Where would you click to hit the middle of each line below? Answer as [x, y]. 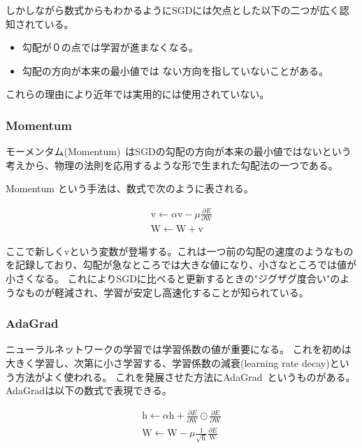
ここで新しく [35, 251]
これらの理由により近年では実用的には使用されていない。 [138, 94]
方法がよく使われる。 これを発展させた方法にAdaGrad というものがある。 [185, 376]
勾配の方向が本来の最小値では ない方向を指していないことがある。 [175, 70]
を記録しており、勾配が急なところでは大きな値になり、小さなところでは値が [181, 265]
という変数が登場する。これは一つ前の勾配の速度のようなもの [211, 251]
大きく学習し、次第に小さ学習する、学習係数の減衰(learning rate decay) [168, 363]
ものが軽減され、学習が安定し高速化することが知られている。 [167, 292]
